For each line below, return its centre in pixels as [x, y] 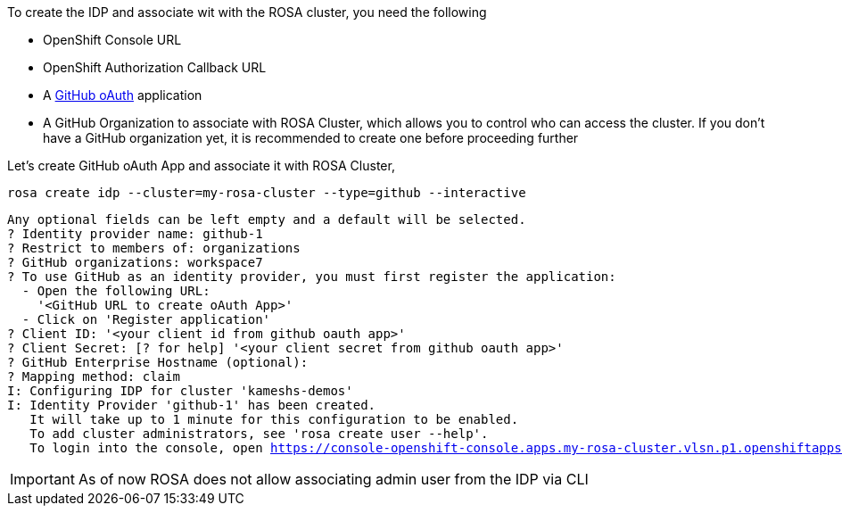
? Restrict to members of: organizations [154, 248]
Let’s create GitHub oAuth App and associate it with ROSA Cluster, [201, 165]
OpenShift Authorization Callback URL [155, 67]
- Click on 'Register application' [146, 319]
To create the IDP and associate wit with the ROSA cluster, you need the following [247, 12]
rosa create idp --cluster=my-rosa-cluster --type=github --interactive [267, 193]
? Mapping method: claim [94, 376]
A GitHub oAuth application [123, 95]
